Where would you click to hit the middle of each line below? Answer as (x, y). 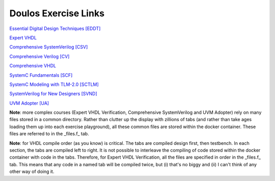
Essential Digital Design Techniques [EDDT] (55, 28)
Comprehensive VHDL (33, 66)
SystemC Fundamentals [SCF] (41, 75)
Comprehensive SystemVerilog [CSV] (49, 47)
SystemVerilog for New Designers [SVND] (53, 94)
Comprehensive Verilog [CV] (39, 56)
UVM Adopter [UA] (29, 103)
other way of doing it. (32, 172)
